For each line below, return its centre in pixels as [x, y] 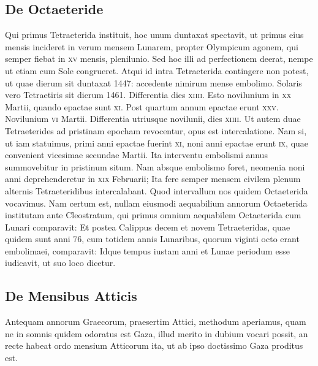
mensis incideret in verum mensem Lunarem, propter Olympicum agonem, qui [152, 46]
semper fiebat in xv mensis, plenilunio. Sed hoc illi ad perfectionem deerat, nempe [159, 59]
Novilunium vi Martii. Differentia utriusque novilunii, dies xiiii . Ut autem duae [153, 119]
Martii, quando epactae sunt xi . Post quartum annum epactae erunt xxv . [142, 106]
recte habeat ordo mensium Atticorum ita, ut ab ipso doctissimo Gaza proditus [154, 345]
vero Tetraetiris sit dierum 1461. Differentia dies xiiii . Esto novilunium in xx [148, 95]
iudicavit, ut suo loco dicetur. [60, 263]
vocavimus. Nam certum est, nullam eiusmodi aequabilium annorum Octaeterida [156, 203]
